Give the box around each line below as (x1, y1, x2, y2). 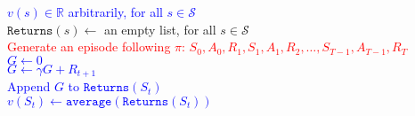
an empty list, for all (103, 19, 216, 38)
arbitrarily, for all (68, 3, 163, 20)
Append (7, 77, 51, 96)
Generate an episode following (7, 37, 171, 56)
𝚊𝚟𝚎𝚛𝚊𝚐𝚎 (65, 95, 112, 108)
